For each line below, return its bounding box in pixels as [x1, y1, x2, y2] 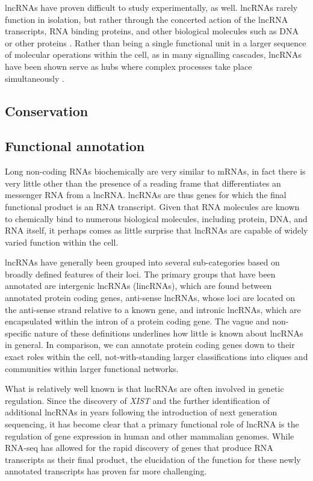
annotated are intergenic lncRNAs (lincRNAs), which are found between [5, 279, 272, 292]
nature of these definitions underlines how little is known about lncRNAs [34, 326, 303, 339]
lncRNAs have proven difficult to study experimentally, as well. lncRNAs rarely [5, 1, 298, 13]
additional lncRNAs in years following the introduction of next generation [5, 406, 277, 418]
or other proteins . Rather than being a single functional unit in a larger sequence [5, 36, 306, 49]
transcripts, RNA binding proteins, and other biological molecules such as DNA [5, 25, 299, 37]
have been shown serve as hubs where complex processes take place [5, 60, 252, 72]
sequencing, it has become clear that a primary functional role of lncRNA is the [5, 418, 299, 430]
